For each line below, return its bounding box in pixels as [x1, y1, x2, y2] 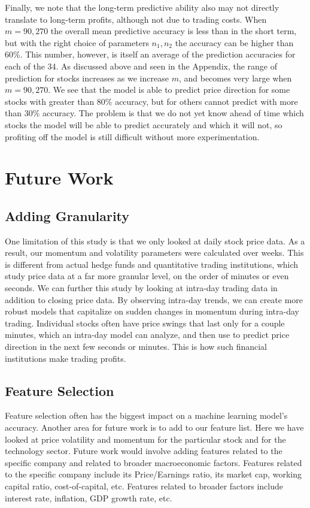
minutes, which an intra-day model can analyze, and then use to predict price [5, 328, 290, 341]
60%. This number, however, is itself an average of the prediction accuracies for [5, 48, 296, 61]
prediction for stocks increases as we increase [5, 71, 169, 84]
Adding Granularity [5, 206, 130, 225]
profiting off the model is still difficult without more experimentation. [5, 130, 260, 143]
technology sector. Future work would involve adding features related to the [5, 444, 282, 457]
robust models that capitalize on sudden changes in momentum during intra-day [5, 305, 299, 317]
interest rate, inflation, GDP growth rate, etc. [5, 491, 172, 504]
